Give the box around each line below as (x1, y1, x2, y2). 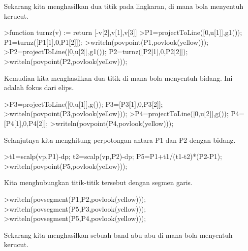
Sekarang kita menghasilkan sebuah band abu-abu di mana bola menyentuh (4, 229, 233, 240)
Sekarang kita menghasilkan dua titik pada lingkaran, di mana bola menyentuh (4, 1, 244, 11)
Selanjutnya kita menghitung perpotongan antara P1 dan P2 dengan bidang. (4, 134, 236, 145)
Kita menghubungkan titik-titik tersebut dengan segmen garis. (4, 177, 193, 188)
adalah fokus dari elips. (4, 82, 74, 93)
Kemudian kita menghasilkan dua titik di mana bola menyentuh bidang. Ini (4, 72, 233, 83)
